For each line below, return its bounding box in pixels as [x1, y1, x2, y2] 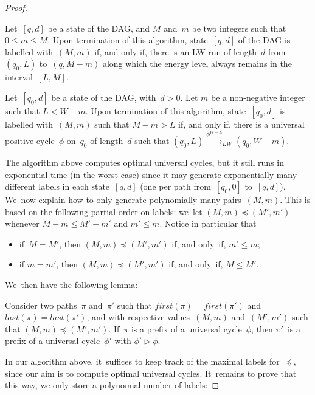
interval [5, 70, 33, 83]
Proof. [5, 1, 27, 13]
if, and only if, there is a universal [178, 117, 305, 130]
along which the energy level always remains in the [102, 57, 292, 70]
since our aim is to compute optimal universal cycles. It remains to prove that [5, 366, 297, 379]
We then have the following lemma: [5, 278, 138, 291]
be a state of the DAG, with [51, 91, 156, 103]
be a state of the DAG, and [47, 21, 150, 34]
